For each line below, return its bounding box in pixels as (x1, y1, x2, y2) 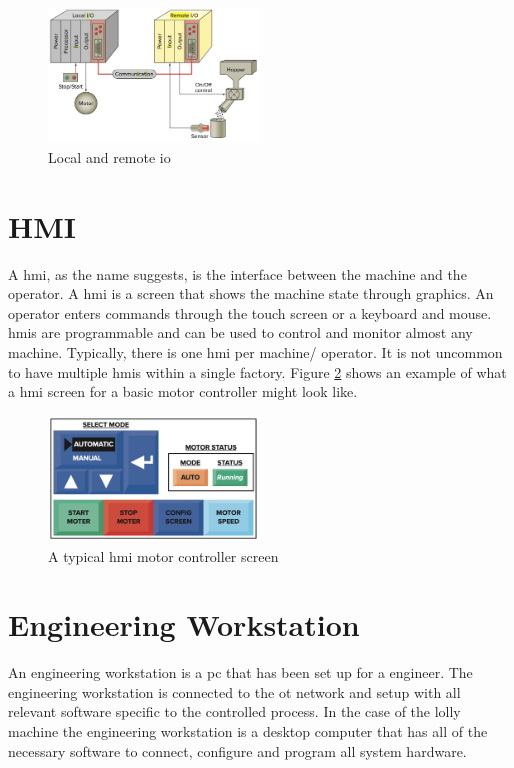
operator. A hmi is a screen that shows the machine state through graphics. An (8, 283, 494, 304)
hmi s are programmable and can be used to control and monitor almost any (8, 322, 473, 343)
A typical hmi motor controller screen (48, 545, 279, 566)
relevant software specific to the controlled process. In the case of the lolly (8, 701, 461, 722)
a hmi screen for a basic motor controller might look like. (8, 381, 358, 402)
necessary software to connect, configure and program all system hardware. (8, 740, 467, 761)
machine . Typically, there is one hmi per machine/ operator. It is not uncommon (8, 342, 503, 363)
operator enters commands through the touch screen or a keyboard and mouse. (8, 302, 492, 323)
